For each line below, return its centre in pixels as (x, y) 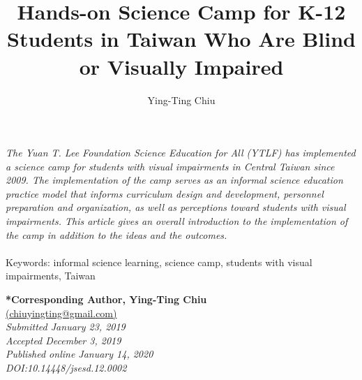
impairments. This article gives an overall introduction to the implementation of (177, 221)
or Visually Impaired (181, 66)
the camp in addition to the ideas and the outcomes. (116, 234)
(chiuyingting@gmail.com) (61, 313)
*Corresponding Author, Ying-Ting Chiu (106, 299)
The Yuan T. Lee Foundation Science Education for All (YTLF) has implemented (181, 153)
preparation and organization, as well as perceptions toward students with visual (176, 207)
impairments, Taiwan (51, 276)
